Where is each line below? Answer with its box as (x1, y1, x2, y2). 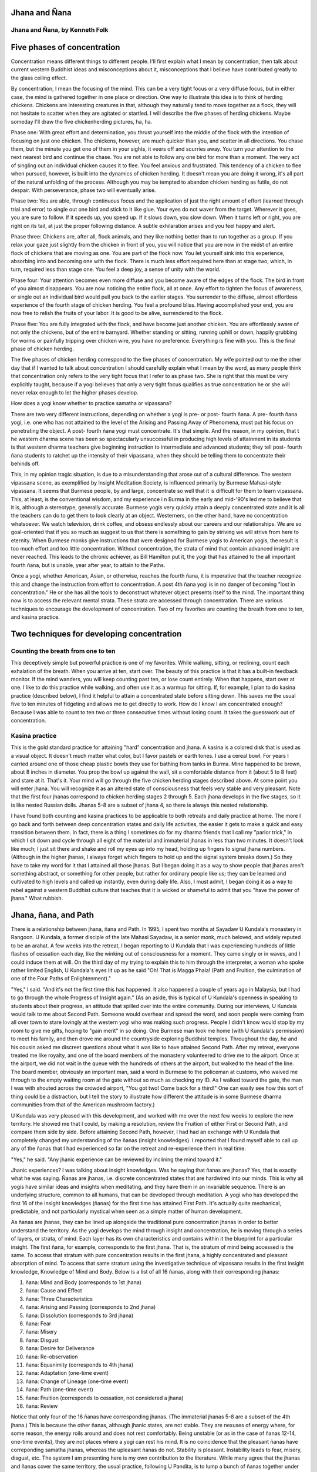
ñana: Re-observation (25, 1353, 78, 1360)
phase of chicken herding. (11, 345, 75, 352)
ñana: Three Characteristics (25, 1295, 93, 1302)
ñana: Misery (25, 1328, 58, 1335)
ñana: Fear (25, 1320, 52, 1327)
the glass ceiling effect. (11, 74, 68, 81)
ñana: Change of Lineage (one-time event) (25, 1378, 129, 1385)
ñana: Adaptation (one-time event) (25, 1370, 109, 1377)
